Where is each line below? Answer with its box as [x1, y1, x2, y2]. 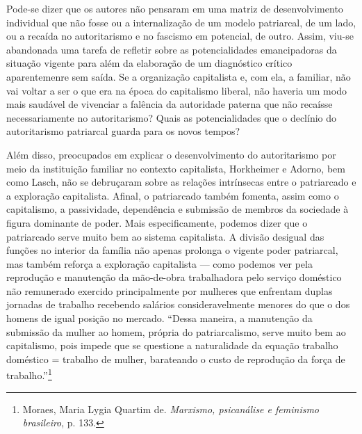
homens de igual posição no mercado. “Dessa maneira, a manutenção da [6, 311, 313, 325]
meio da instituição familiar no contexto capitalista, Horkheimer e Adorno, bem [6, 161, 345, 175]
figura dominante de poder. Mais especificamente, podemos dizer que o [6, 215, 308, 230]
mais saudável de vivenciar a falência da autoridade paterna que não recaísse [6, 97, 333, 111]
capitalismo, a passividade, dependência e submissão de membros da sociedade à [6, 202, 349, 216]
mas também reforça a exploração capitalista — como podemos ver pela [6, 256, 313, 271]
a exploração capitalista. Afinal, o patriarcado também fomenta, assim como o [6, 188, 339, 202]
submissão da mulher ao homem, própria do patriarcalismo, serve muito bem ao [6, 324, 346, 339]
